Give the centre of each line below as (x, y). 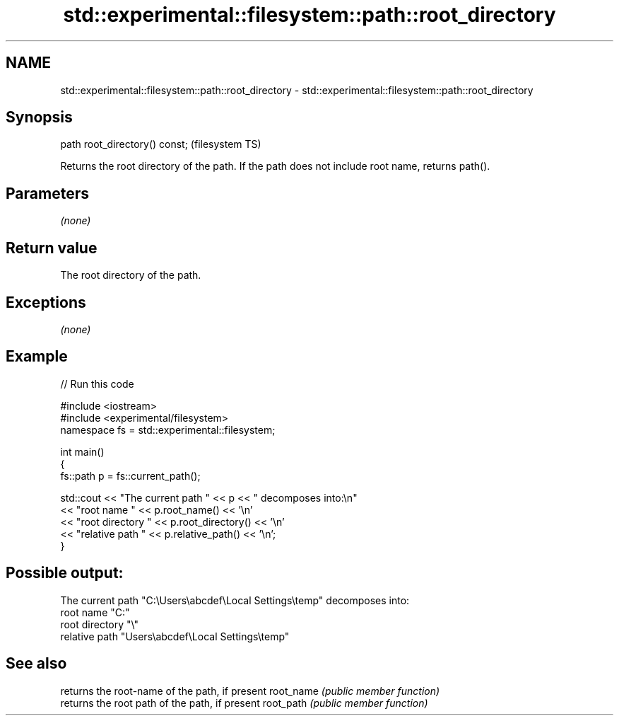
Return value (52, 248)
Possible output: (65, 573)
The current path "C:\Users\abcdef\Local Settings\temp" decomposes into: (235, 600)
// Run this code (97, 383)
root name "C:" (95, 612)
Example (37, 357)
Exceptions (46, 302)
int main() (82, 451)
